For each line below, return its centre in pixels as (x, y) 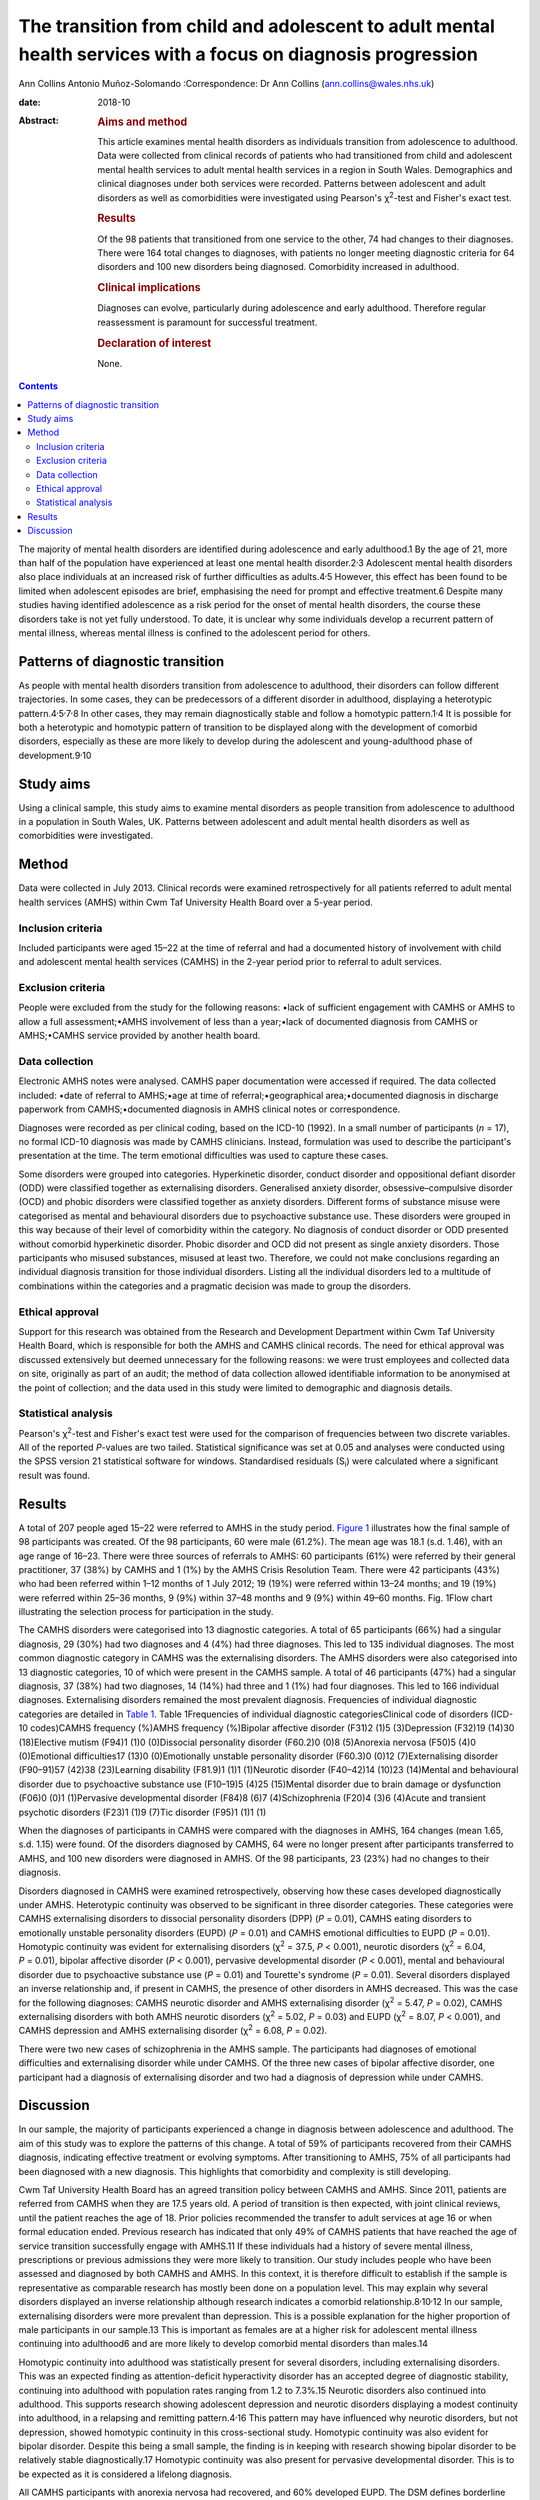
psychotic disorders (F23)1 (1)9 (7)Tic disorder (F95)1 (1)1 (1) (142, 1812)
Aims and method (142, 122)
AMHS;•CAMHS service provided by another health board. (139, 1036)
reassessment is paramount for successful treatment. (207, 322)
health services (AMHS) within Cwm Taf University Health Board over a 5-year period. (196, 902)
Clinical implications (149, 288)
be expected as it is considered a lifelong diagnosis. (125, 2474)
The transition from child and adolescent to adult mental (256, 26)
